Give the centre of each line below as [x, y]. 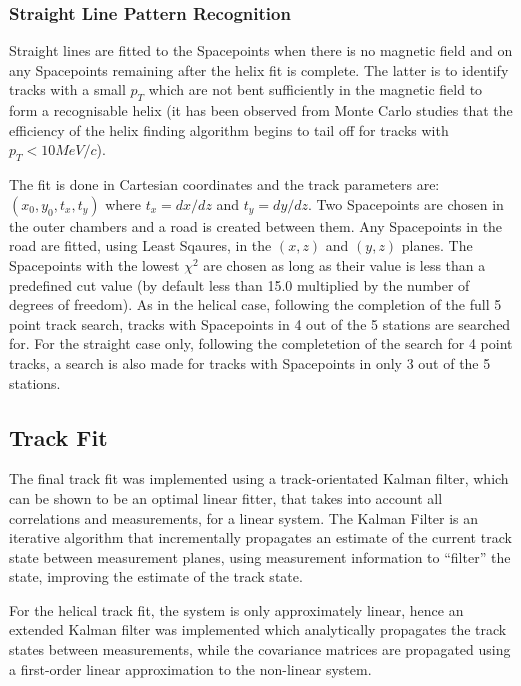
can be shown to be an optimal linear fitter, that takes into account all [226, 497]
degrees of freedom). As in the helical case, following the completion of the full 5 [255, 304]
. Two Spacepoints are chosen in [406, 203]
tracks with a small [67, 89]
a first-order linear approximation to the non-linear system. [190, 668]
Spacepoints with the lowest [94, 264]
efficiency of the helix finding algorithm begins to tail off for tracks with [229, 129]
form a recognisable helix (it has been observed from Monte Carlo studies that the [261, 110]
